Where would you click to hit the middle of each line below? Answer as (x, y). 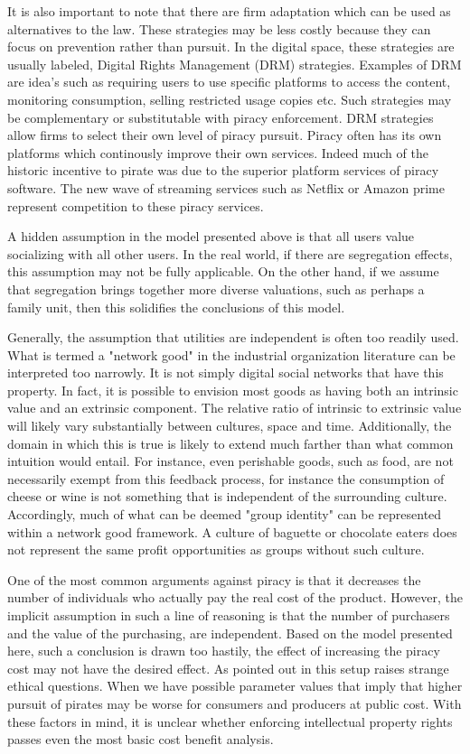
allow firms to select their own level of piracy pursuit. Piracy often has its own (225, 135)
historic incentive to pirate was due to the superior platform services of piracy (223, 170)
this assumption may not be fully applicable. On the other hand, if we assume (223, 271)
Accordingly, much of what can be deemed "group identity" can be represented (225, 514)
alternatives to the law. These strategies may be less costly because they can (219, 28)
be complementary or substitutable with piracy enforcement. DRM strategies (221, 117)
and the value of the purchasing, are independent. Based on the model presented (230, 633)
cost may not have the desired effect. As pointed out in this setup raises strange (228, 668)
